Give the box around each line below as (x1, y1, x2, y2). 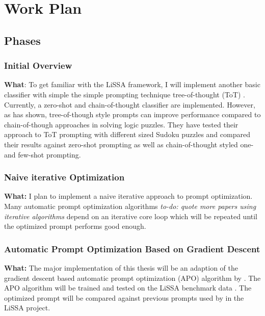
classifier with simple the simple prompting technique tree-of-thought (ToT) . (4, 89, 245, 99)
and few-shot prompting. (4, 149, 81, 160)
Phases (4, 32, 41, 48)
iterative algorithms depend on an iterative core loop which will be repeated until (4, 210, 258, 221)
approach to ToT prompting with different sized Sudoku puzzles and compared (4, 129, 250, 140)
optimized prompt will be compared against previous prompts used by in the (4, 292, 244, 303)
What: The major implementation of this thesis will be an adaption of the (4, 262, 238, 273)
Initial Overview (4, 59, 72, 72)
